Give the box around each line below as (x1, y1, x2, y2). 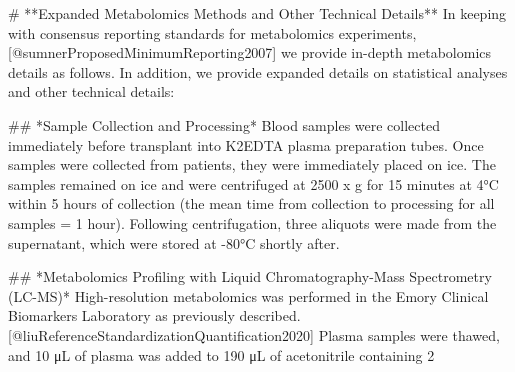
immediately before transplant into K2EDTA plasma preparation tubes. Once (8, 134, 484, 155)
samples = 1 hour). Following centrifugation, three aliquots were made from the (8, 212, 497, 233)
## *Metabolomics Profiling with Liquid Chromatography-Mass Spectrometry (8, 266, 492, 287)
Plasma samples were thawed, (318, 324, 500, 345)
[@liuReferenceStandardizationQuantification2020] (8, 324, 315, 345)
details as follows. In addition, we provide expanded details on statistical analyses (8, 61, 508, 82)
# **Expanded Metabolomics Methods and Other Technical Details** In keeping (8, 3, 507, 23)
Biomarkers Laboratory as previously (8, 305, 235, 326)
